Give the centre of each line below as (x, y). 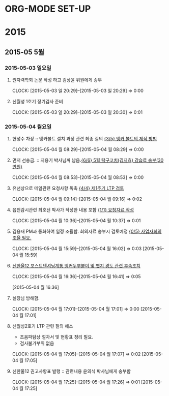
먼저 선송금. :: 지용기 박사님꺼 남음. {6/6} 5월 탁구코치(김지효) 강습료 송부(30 (88, 160)
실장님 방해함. (26, 298)
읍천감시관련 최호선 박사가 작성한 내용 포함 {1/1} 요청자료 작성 (73, 210)
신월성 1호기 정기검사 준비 (37, 102)
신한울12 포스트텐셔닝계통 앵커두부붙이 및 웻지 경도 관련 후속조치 (76, 266)
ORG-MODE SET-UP (48, 9)
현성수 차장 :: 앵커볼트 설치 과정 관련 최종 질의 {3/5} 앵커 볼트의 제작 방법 (84, 139)
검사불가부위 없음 (37, 343)
